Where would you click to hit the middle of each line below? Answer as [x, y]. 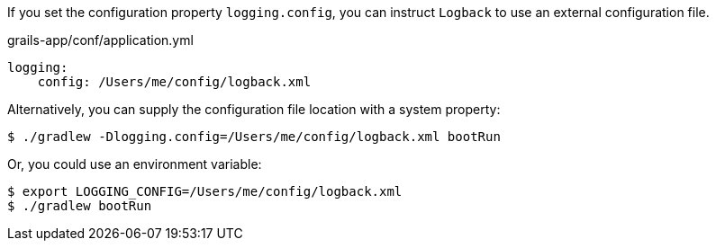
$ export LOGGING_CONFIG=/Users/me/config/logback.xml [205, 191]
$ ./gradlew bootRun [80, 206]
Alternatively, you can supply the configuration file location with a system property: [254, 109]
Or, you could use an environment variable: [135, 164]
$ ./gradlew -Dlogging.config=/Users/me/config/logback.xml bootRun [254, 137]
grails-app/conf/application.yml [100, 40]
